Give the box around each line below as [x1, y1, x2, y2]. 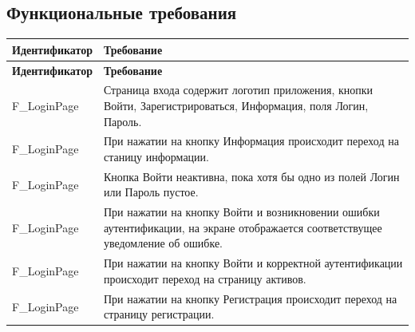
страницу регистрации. [103, 306, 215, 322]
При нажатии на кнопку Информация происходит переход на [103, 132, 399, 149]
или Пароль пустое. [103, 184, 199, 200]
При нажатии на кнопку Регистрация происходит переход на [103, 290, 397, 306]
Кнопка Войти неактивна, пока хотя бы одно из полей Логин [103, 168, 400, 184]
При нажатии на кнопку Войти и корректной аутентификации [103, 255, 403, 271]
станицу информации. [103, 148, 209, 165]
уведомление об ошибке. [103, 235, 223, 251]
